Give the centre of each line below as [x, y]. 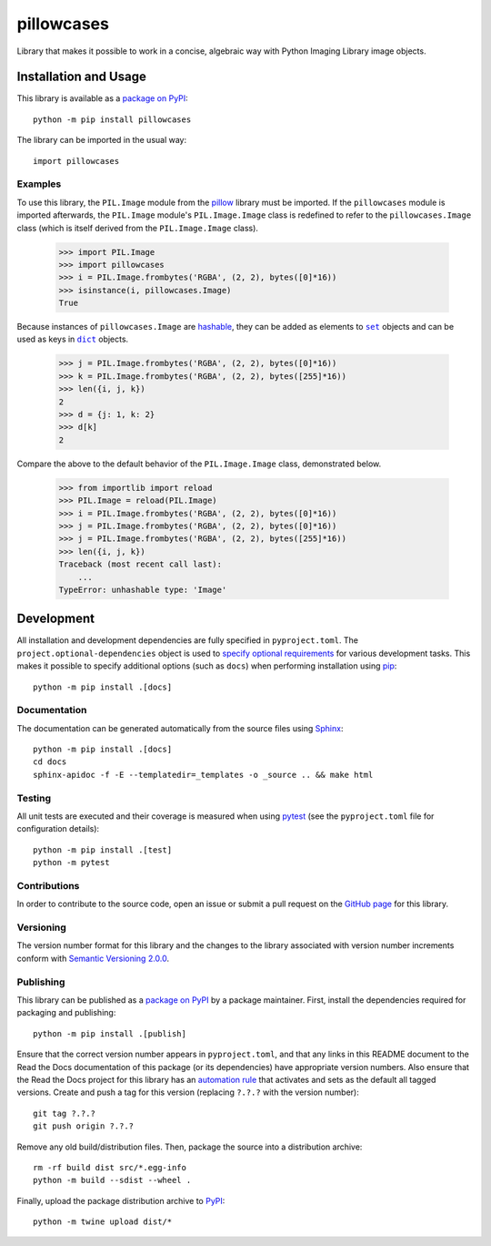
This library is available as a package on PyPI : [102, 98]
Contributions [48, 885]
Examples [39, 184]
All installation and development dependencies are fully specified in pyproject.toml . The [188, 640]
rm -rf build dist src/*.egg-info [110, 1167]
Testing [34, 798]
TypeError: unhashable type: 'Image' [143, 589]
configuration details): [58, 829]
